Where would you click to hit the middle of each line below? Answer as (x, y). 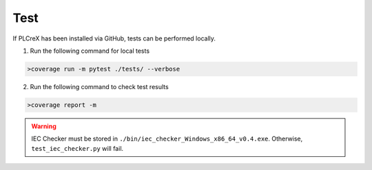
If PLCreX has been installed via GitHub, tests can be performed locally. (114, 38)
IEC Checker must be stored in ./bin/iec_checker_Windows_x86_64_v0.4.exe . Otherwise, (167, 139)
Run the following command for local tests (90, 51)
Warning (44, 126)
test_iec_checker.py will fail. (77, 148)
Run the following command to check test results (99, 86)
